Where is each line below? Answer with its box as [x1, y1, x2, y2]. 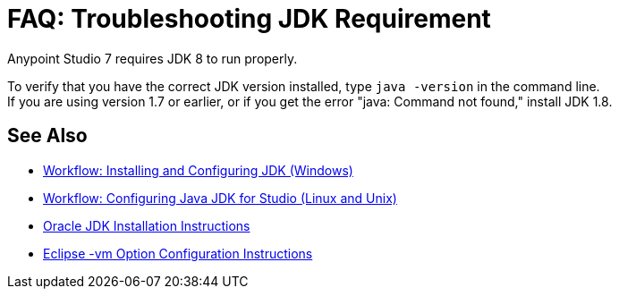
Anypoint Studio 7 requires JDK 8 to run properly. [7, 50, 298, 66]
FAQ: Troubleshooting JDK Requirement [7, 4, 491, 34]
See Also [7, 124, 88, 148]
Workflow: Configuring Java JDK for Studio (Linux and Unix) [43, 190, 397, 206]
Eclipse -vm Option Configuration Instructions [43, 245, 313, 261]
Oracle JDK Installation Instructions [43, 217, 250, 233]
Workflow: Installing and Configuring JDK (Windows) [43, 162, 353, 178]
